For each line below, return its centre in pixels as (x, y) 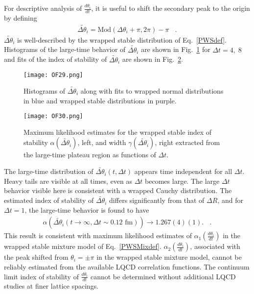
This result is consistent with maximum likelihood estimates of (98, 235)
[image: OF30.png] (53, 116)
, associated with (215, 246)
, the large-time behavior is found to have (87, 209)
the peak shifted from (36, 257)
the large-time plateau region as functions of (90, 155)
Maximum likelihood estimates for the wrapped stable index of (118, 132)
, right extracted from (187, 142)
